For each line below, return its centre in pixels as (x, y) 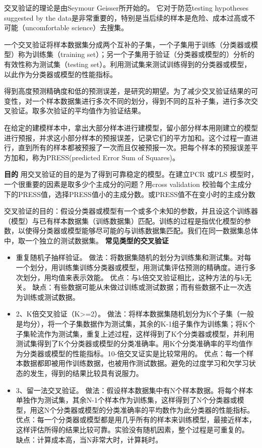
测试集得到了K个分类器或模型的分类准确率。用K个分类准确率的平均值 (131, 343)
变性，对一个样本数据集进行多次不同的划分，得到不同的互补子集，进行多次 (127, 101)
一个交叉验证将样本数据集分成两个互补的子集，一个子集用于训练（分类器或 (127, 44)
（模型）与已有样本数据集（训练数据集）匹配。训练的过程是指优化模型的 (124, 220)
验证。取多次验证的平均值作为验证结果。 (78, 111)
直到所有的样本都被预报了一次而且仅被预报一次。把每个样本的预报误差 (134, 147)
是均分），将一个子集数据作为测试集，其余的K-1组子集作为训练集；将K (132, 324)
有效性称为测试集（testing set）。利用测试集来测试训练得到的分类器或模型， (128, 64)
